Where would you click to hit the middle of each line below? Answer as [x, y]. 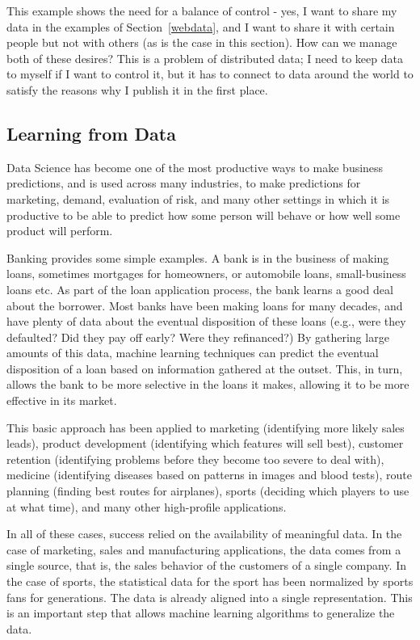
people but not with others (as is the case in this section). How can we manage [202, 42]
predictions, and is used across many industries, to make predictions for [184, 183]
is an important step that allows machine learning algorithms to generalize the [201, 613]
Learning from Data [91, 133]
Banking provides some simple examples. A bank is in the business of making [198, 257]
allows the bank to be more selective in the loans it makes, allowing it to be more [208, 384]
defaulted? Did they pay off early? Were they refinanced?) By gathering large [198, 337]
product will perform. [60, 231]
